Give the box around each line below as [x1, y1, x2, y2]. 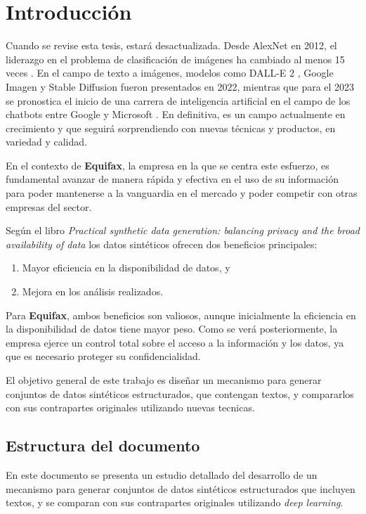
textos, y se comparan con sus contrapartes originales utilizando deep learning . [6, 495, 344, 510]
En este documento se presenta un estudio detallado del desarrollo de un [6, 467, 318, 482]
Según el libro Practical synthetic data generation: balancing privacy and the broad [6, 223, 360, 238]
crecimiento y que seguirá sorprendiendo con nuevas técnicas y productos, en [6, 120, 336, 135]
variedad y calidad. [6, 134, 87, 149]
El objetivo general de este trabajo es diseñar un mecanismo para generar [6, 373, 322, 387]
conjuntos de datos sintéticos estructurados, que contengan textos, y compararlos [6, 386, 354, 401]
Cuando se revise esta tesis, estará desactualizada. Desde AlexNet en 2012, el [6, 38, 337, 53]
